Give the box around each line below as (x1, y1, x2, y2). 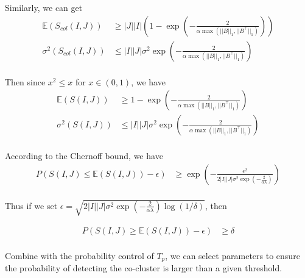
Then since (5, 75, 46, 88)
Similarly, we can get (5, 1, 83, 13)
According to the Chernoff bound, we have (5, 149, 163, 162)
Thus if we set (5, 199, 58, 212)
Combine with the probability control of (5, 249, 154, 262)
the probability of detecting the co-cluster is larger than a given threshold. (5, 262, 282, 274)
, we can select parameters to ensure (165, 249, 300, 262)
